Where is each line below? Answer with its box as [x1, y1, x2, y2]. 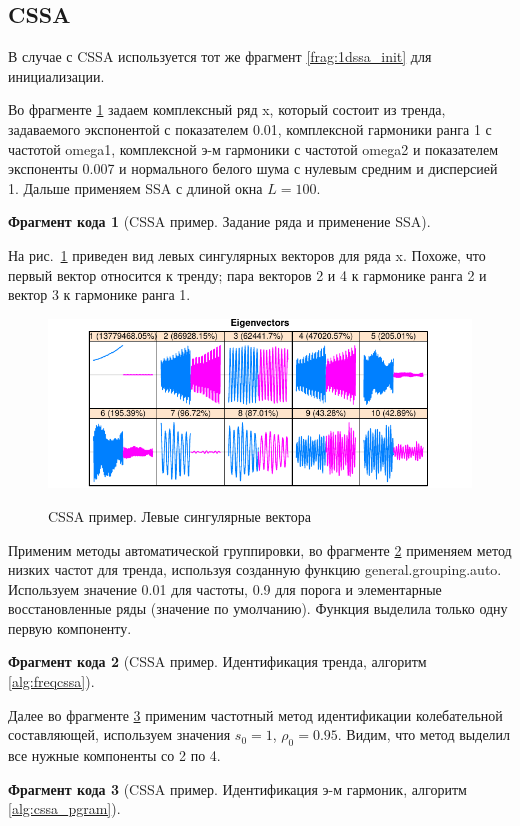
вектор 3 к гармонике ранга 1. [8, 284, 191, 305]
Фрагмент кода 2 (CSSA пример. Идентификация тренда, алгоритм [8, 651, 427, 672]
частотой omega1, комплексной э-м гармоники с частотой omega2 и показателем [8, 138, 499, 159]
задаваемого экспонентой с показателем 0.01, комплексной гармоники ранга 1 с [8, 118, 492, 139]
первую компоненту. [8, 617, 132, 638]
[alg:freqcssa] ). [8, 671, 95, 692]
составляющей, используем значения [8, 724, 231, 745]
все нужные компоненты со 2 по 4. [8, 745, 221, 766]
